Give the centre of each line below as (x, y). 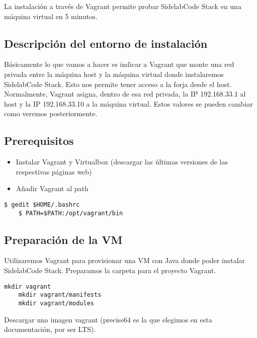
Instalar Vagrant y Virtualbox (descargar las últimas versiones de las (122, 162)
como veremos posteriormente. (51, 113)
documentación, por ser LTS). (50, 329)
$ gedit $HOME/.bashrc (42, 204)
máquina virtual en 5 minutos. (51, 16)
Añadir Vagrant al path (52, 188)
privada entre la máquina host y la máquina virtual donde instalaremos (114, 74)
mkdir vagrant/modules (56, 303)
